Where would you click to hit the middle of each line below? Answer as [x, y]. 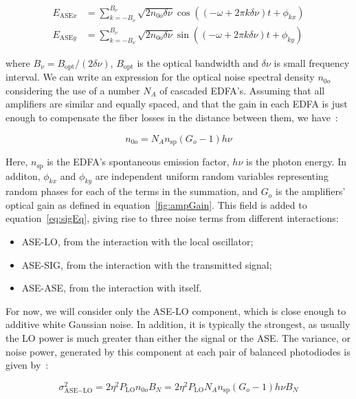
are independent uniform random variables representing [212, 175]
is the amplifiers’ [311, 191]
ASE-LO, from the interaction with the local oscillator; [137, 242]
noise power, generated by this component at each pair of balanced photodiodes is [178, 351]
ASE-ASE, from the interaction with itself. [112, 288]
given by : [27, 365]
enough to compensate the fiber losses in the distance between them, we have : [172, 117]
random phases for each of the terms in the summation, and [132, 191]
